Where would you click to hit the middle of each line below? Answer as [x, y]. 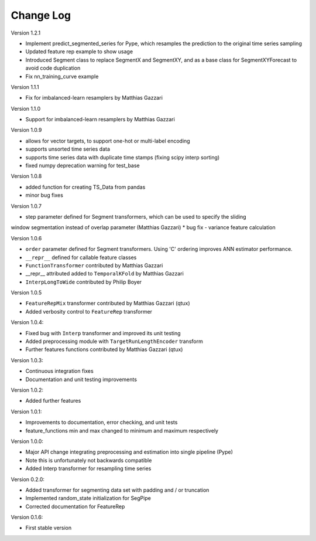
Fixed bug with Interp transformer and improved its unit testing [103, 333]
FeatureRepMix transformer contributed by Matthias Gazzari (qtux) [108, 303]
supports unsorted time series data [68, 149]
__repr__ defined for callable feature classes [81, 257]
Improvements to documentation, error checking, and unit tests [102, 423]
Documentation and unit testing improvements [81, 379]
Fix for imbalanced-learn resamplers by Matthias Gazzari [94, 98]
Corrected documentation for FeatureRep [75, 506]
